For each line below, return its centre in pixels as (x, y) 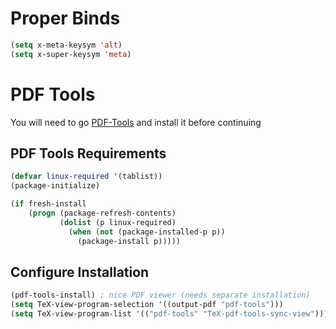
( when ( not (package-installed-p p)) (147, 232)
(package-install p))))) (129, 241)
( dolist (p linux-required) (118, 222)
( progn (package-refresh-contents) (102, 213)
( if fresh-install (48, 204)
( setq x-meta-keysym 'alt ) (66, 45)
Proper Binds (65, 18)
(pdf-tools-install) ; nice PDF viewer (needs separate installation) (160, 295)
